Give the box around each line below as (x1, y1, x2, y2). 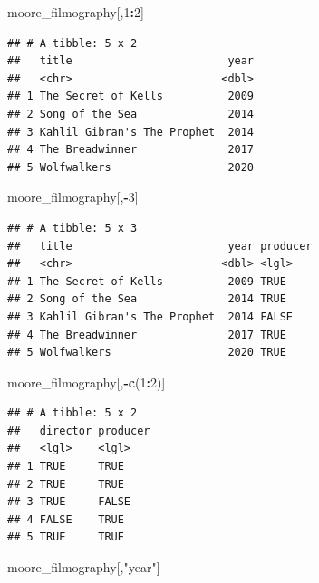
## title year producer (7, 239, 313, 253)
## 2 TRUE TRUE (7, 477, 124, 491)
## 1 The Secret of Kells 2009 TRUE (7, 274, 286, 288)
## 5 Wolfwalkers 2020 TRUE (7, 346, 286, 359)
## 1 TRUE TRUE (7, 460, 124, 473)
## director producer (7, 424, 150, 437)
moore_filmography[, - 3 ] (7, 187, 139, 206)
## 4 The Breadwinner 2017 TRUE (7, 328, 286, 341)
